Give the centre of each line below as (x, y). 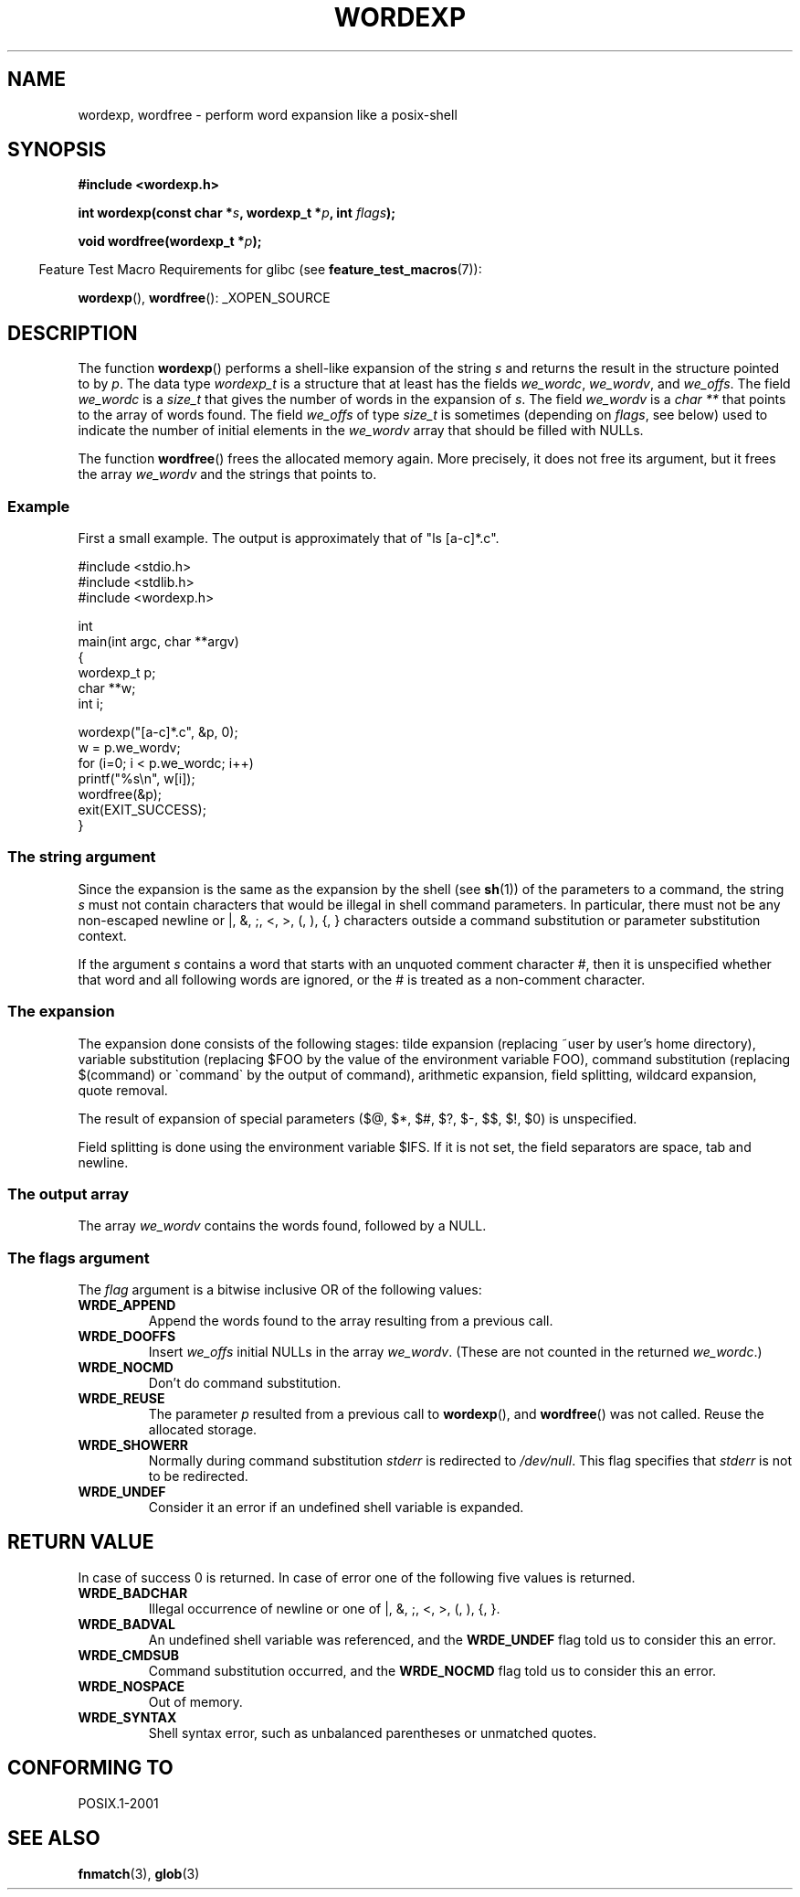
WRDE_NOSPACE (132, 1686)
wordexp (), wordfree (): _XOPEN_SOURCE (204, 298)
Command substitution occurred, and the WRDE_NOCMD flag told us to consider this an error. (432, 1670)
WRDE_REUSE (121, 1399)
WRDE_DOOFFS (127, 1337)
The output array (68, 1194)
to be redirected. (198, 1476)
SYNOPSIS (57, 150)
